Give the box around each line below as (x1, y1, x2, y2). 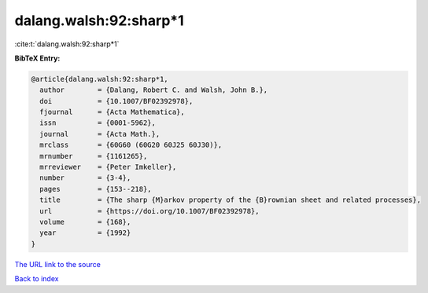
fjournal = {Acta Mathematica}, (39, 108, 185, 117)
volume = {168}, (39, 218, 131, 226)
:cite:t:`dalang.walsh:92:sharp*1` (14, 39, 120, 49)
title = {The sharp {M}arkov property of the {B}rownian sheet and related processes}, (39, 196, 421, 204)
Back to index (14, 274, 59, 284)
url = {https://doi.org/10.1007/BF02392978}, (39, 207, 260, 215)
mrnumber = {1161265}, (39, 152, 148, 160)
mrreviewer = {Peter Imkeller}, (39, 163, 177, 172)
